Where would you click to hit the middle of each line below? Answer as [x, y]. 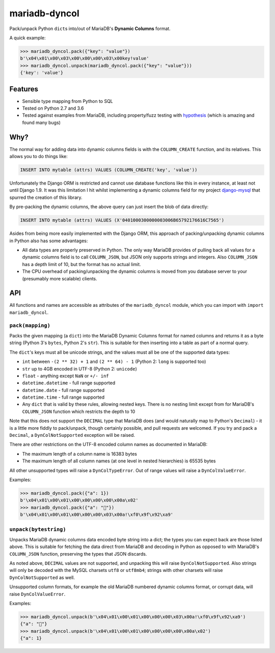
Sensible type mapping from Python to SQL [67, 101]
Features [24, 89]
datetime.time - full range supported [63, 397]
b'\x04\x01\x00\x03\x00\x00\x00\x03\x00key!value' [85, 58]
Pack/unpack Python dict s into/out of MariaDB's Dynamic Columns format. [90, 29]
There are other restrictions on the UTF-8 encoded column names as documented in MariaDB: [108, 445]
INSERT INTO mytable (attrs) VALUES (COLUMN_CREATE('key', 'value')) [109, 170]
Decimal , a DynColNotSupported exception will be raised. [72, 435]
